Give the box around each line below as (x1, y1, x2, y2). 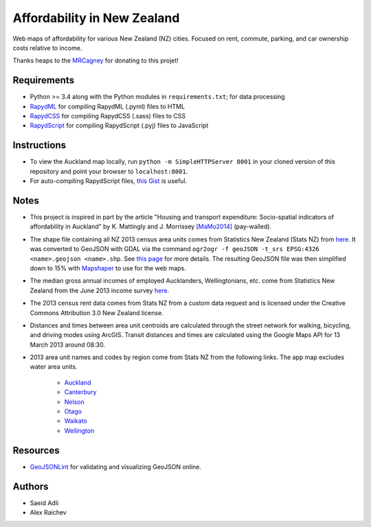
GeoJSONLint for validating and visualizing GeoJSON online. (30, 462, 202, 471)
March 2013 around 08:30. (30, 341, 106, 349)
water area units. (30, 363, 78, 371)
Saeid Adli (30, 499, 58, 507)
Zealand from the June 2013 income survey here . (30, 286, 170, 294)
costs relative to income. (12, 43, 82, 52)
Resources (12, 444, 60, 456)
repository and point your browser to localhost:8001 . (30, 167, 188, 175)
